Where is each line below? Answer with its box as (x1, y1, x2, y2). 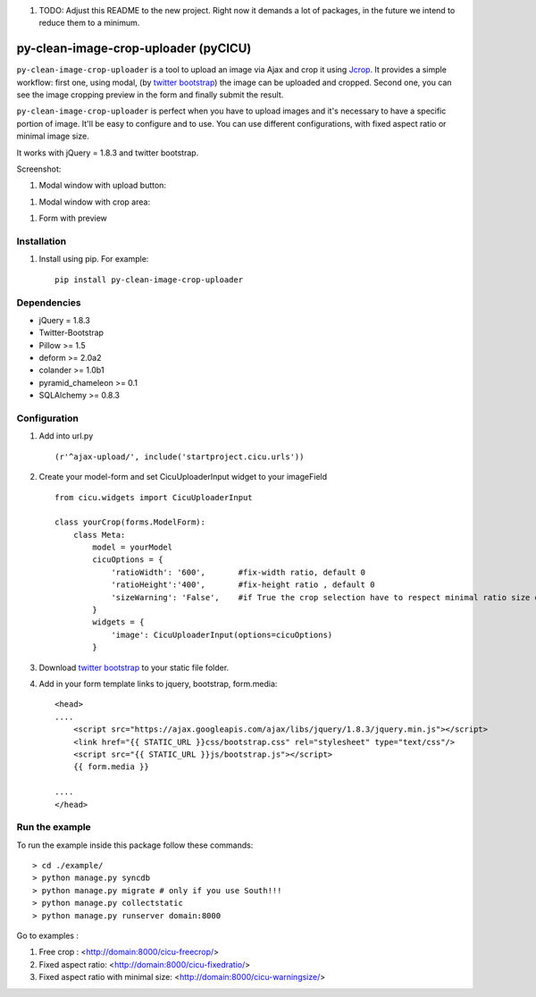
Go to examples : (16, 930, 80, 941)
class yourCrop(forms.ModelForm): (54, 517, 205, 527)
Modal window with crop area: (38, 197, 151, 207)
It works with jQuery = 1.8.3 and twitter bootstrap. (16, 147, 199, 158)
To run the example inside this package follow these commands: (16, 840, 254, 850)
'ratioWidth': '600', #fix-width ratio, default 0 (111, 567, 366, 577)
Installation (16, 235, 67, 247)
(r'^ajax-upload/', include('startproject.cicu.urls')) (54, 451, 305, 462)
